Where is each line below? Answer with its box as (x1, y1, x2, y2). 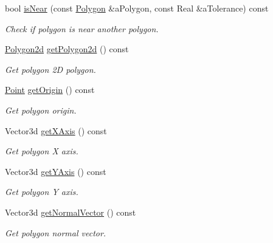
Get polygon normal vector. (5, 226, 106, 239)
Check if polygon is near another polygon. (5, 22, 159, 35)
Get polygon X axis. (5, 145, 78, 157)
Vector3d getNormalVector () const (5, 205, 136, 218)
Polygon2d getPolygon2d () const (5, 43, 129, 55)
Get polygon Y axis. (5, 185, 78, 198)
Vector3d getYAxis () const (5, 165, 106, 177)
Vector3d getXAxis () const (5, 124, 107, 137)
